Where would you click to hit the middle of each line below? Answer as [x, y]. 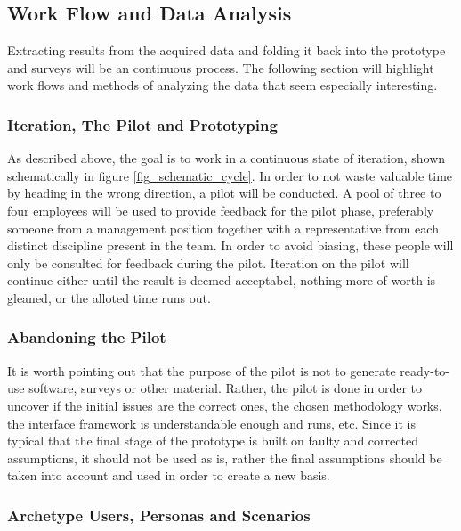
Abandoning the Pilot [87, 337]
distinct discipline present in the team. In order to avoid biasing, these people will [230, 245]
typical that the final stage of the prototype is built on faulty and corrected [213, 441]
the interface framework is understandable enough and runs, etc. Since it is [212, 423]
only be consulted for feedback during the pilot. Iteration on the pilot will [208, 262]
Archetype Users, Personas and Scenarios [159, 515]
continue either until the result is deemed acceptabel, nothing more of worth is [222, 280]
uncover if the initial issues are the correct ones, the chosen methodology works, [225, 405]
